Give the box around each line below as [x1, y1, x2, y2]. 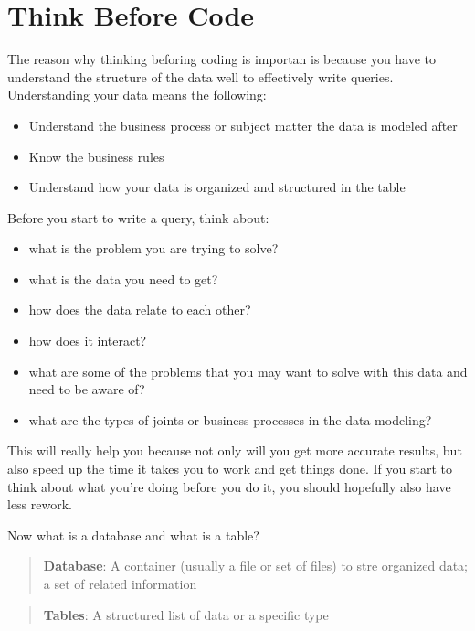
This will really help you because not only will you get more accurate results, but [7, 441, 462, 460]
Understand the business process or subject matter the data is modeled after [28, 115, 458, 134]
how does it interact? [28, 331, 147, 350]
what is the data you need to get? [28, 269, 218, 288]
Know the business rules [28, 146, 164, 166]
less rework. [7, 495, 72, 514]
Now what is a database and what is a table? [7, 525, 259, 544]
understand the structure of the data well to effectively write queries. [7, 67, 394, 86]
